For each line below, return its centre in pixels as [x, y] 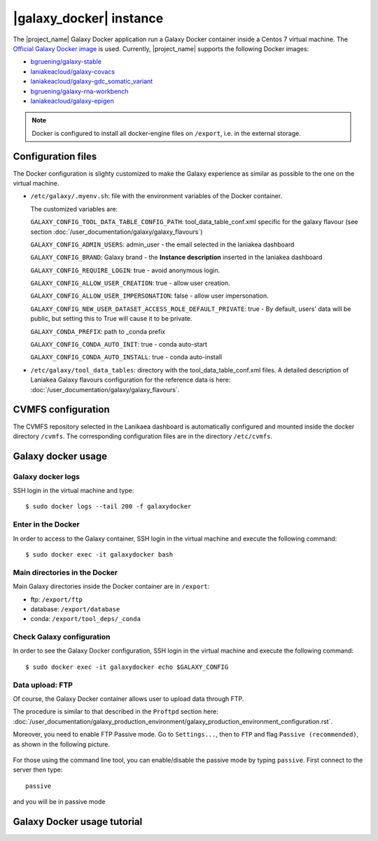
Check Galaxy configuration [62, 637]
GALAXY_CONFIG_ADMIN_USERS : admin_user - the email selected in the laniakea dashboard [162, 244]
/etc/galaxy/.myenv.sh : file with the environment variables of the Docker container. [156, 196]
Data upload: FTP [43, 685]
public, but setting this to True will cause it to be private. [111, 319]
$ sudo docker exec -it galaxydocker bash [99, 554]
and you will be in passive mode [59, 802]
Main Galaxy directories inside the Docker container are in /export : [111, 586]
